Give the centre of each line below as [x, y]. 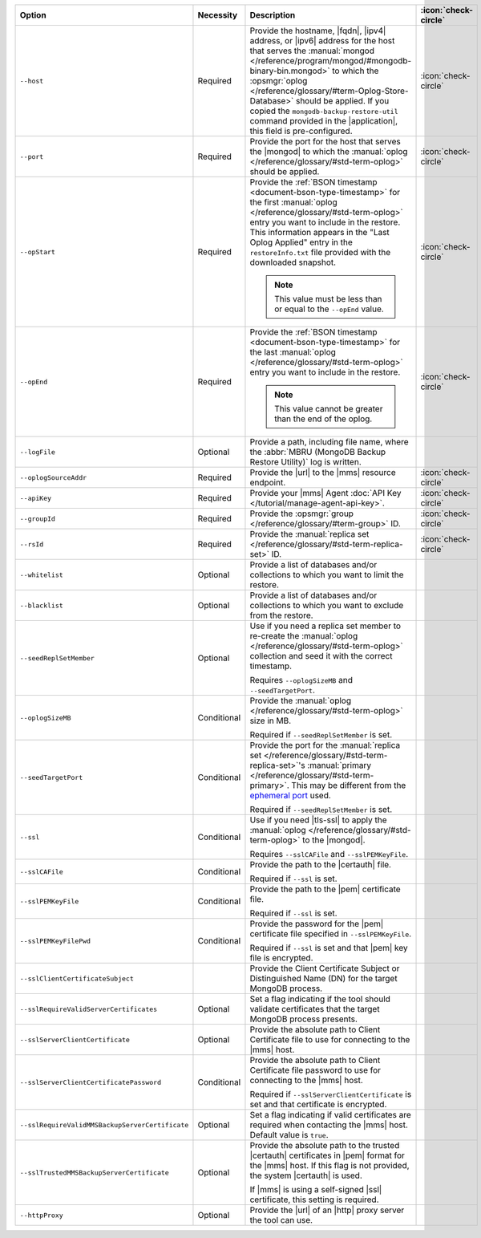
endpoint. [268, 483]
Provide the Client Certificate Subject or [325, 968]
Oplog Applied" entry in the [301, 242]
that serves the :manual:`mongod [312, 51]
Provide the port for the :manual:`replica [325, 745]
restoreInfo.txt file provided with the [320, 252]
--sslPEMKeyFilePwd [55, 941]
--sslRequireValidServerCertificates [89, 1009]
